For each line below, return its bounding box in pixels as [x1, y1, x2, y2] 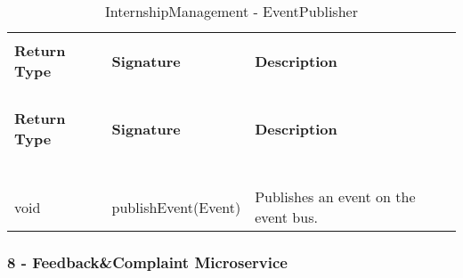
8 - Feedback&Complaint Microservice [7, 250, 288, 273]
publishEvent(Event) [111, 196, 241, 217]
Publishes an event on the [255, 186, 416, 207]
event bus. [255, 207, 318, 227]
